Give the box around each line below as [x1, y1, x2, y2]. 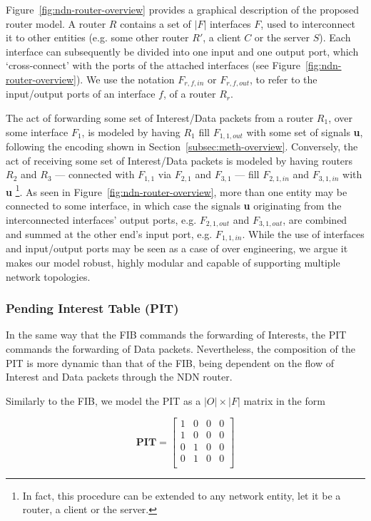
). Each [319, 30, 351, 45]
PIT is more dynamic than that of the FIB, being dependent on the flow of [6, 355, 334, 370]
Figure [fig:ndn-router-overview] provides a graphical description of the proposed [6, 2, 360, 16]
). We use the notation [76, 71, 175, 86]
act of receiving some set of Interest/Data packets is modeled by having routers [6, 153, 353, 167]
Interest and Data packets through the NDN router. [6, 369, 233, 384]
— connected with [55, 167, 135, 182]
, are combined [283, 212, 347, 227]
